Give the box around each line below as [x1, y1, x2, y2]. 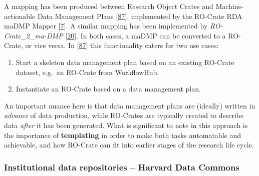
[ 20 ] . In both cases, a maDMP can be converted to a [65, 30, 226, 40]
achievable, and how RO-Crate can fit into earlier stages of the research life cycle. [4, 139, 254, 150]
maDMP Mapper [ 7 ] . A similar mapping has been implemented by [4, 20, 208, 31]
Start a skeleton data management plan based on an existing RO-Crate [16, 56, 234, 67]
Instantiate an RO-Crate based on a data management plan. [16, 83, 201, 94]
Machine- [215, 1, 244, 11]
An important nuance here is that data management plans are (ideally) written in [4, 100, 255, 110]
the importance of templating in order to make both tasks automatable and [4, 129, 241, 140]
